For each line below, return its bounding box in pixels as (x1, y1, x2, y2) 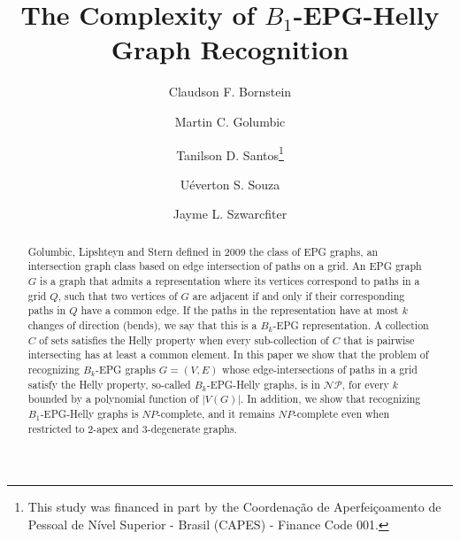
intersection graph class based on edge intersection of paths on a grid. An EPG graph (27, 258, 422, 274)
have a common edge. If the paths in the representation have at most (80, 303, 399, 318)
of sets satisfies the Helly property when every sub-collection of (39, 332, 329, 347)
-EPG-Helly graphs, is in (206, 376, 320, 391)
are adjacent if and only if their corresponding (192, 288, 405, 303)
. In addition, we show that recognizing (241, 391, 421, 406)
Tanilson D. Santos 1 (176, 143, 284, 164)
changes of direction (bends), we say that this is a (27, 318, 257, 333)
